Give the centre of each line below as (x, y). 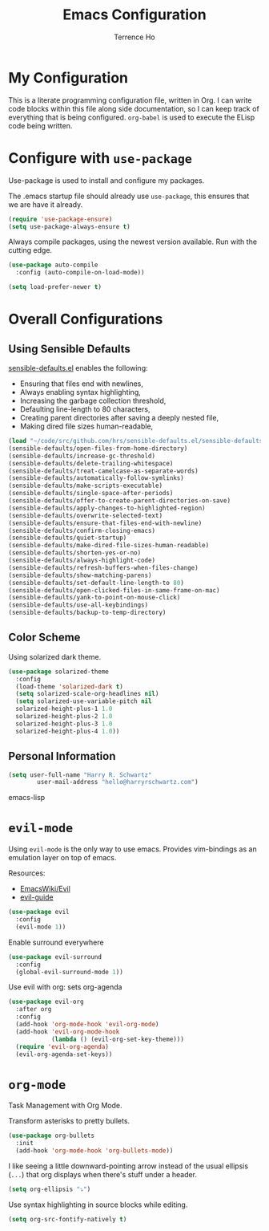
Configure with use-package (100, 158)
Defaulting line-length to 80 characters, (85, 409)
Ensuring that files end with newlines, (82, 384)
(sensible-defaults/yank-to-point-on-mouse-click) (94, 598)
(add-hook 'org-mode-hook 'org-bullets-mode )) (94, 1151)
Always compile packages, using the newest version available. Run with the (133, 242)
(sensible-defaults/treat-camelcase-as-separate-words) (103, 471)
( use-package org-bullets (51, 1136)
